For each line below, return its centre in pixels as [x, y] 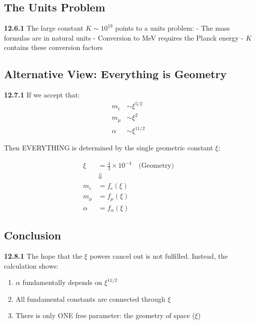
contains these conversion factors [53, 47]
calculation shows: [31, 265]
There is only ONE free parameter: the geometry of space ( [105, 315]
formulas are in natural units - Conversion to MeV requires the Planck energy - [124, 37]
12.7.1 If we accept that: [42, 95]
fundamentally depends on [62, 282]
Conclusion [33, 235]
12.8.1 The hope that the [43, 256]
